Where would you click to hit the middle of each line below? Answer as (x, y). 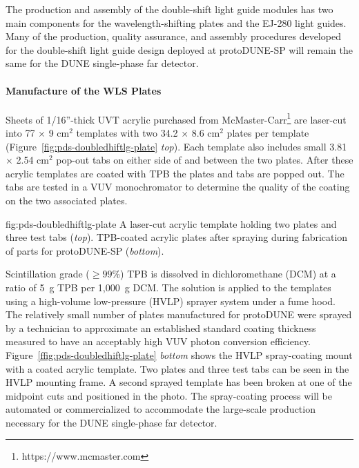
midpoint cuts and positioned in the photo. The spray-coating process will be (169, 395)
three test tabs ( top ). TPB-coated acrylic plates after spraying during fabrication (177, 237)
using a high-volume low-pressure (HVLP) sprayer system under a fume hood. (171, 301)
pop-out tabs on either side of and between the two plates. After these (205, 160)
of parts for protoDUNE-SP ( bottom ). (85, 250)
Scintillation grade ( (48, 274)
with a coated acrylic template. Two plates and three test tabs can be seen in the (177, 368)
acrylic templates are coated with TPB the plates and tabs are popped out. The (175, 173)
